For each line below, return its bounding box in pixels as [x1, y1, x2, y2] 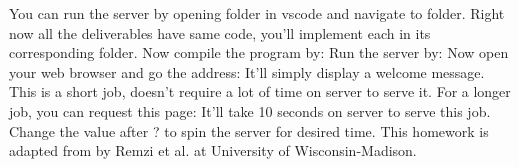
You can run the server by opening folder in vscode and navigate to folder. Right [9, 3, 505, 23]
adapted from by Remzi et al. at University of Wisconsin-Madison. [9, 140, 417, 161]
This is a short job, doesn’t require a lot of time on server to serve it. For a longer [9, 81, 511, 102]
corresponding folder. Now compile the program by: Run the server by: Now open [9, 42, 509, 63]
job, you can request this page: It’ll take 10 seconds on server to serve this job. [9, 100, 491, 121]
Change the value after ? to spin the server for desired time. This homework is [9, 120, 489, 141]
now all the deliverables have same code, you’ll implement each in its [9, 22, 431, 43]
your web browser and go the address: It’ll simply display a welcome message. [9, 61, 485, 82]
